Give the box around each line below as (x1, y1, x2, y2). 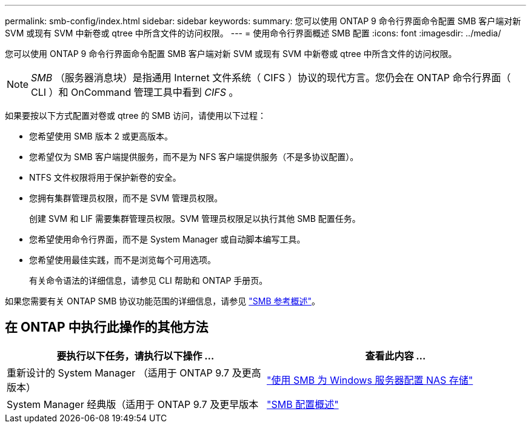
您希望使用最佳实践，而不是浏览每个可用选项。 (29, 255, 216, 265)
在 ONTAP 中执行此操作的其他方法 (5, 319, 209, 335)
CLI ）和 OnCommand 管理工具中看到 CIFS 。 (31, 86, 239, 98)
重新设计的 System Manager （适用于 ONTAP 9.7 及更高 (7, 366, 261, 379)
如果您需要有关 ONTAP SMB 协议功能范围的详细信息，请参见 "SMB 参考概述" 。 (5, 296, 321, 306)
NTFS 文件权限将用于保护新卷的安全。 (29, 172, 181, 182)
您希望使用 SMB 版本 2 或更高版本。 (29, 131, 173, 141)
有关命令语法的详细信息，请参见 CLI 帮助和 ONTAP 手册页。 (29, 275, 268, 286)
